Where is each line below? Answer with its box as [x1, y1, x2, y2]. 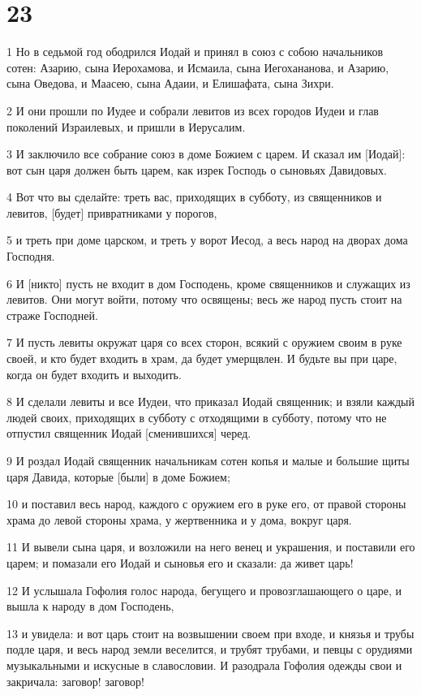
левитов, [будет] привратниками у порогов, [6, 204, 217, 221]
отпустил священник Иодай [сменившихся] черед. [6, 425, 251, 442]
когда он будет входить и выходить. [6, 365, 182, 382]
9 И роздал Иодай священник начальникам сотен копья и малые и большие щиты [6, 452, 410, 468]
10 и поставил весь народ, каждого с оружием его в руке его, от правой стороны [6, 495, 406, 512]
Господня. [6, 248, 55, 265]
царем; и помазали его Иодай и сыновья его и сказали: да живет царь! [6, 554, 354, 571]
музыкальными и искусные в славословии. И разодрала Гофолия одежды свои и [6, 656, 402, 673]
